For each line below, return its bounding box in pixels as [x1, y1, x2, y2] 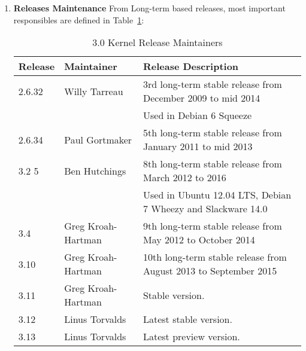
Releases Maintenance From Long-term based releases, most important [13, 2, 286, 14]
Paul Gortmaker [64, 132, 132, 146]
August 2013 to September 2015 [143, 264, 277, 278]
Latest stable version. [143, 312, 232, 326]
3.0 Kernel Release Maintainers [92, 35, 223, 50]
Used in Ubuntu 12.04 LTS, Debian [143, 188, 292, 202]
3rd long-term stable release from [143, 77, 282, 91]
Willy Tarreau [64, 84, 123, 98]
